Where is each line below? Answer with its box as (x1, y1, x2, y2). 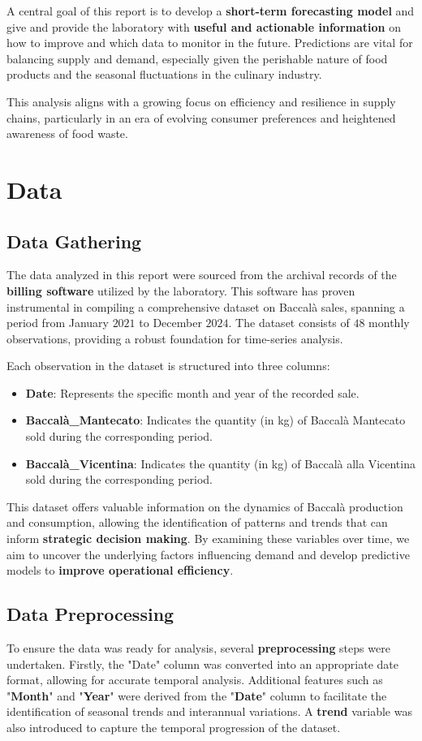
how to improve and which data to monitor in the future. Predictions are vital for (6, 34, 413, 51)
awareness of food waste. (6, 125, 128, 142)
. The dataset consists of (228, 314, 350, 331)
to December (139, 314, 202, 331)
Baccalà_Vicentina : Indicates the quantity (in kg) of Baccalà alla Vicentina (25, 455, 416, 472)
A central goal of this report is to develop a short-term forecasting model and (6, 2, 415, 19)
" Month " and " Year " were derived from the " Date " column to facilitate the (6, 687, 387, 704)
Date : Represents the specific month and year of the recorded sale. (25, 384, 360, 401)
